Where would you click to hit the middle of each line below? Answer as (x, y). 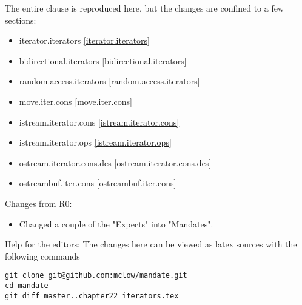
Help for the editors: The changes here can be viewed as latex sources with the (151, 244)
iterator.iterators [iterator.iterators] (84, 40)
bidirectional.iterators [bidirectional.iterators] (103, 60)
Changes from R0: (39, 203)
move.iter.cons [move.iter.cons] (75, 101)
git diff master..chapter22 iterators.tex (92, 296)
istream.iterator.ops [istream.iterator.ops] (95, 142)
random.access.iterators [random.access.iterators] (109, 81)
